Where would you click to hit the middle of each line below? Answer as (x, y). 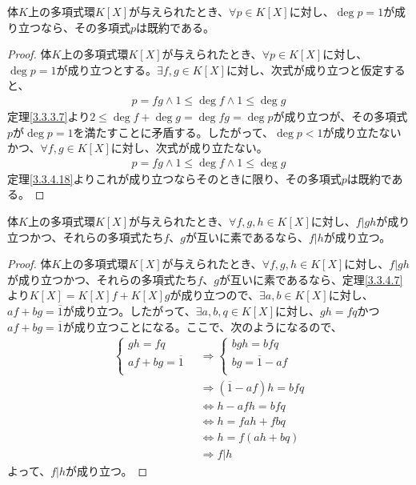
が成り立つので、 (214, 295)
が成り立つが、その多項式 (340, 116)
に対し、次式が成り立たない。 (189, 148)
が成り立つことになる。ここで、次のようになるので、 (202, 326)
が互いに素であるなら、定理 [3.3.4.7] (311, 279)
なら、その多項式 (85, 27)
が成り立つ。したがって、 (129, 310)
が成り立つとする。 (107, 69)
